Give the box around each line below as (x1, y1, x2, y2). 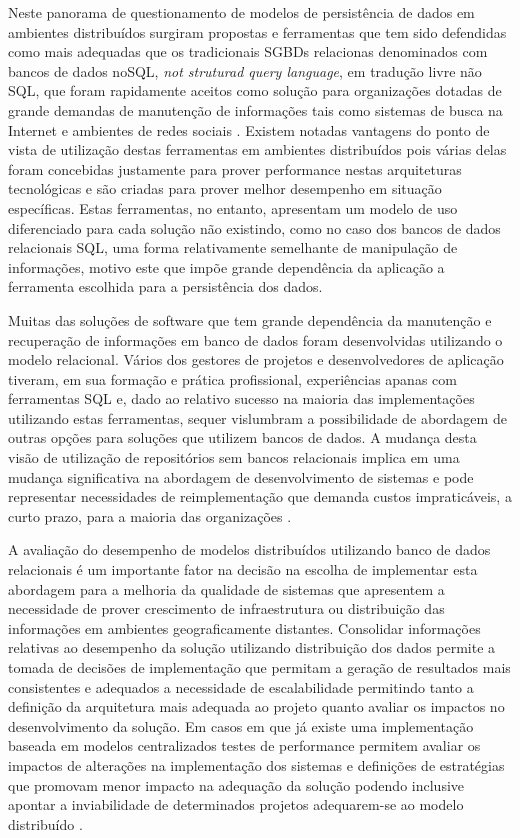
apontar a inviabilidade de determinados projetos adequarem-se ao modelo (8, 794, 464, 815)
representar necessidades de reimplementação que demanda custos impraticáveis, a (8, 486, 512, 507)
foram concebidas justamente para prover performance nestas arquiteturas (8, 158, 462, 179)
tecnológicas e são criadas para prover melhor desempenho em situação (8, 178, 442, 199)
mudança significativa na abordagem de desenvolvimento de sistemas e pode (8, 466, 474, 487)
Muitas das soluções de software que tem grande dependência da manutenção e (8, 309, 492, 330)
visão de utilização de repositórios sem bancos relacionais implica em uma (8, 447, 460, 468)
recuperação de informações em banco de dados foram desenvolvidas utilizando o (8, 329, 503, 350)
